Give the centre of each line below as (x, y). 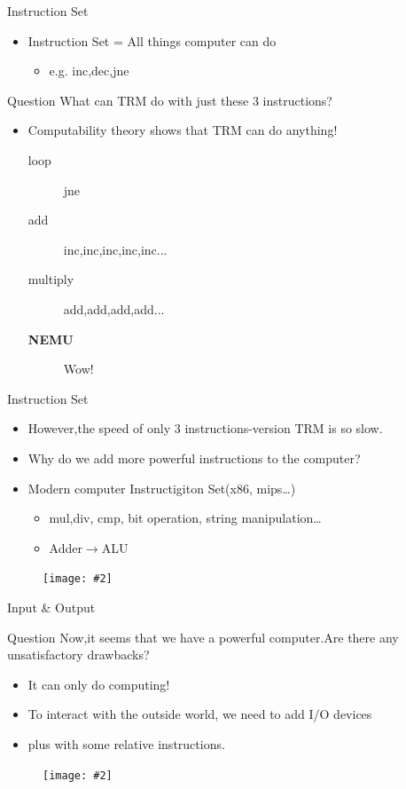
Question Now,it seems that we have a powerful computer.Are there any (203, 637)
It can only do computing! (99, 684)
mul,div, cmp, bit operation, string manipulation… (185, 518)
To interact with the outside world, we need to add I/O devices (200, 714)
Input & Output (51, 607)
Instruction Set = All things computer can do (152, 40)
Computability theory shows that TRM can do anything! (183, 130)
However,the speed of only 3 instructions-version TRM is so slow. (205, 428)
